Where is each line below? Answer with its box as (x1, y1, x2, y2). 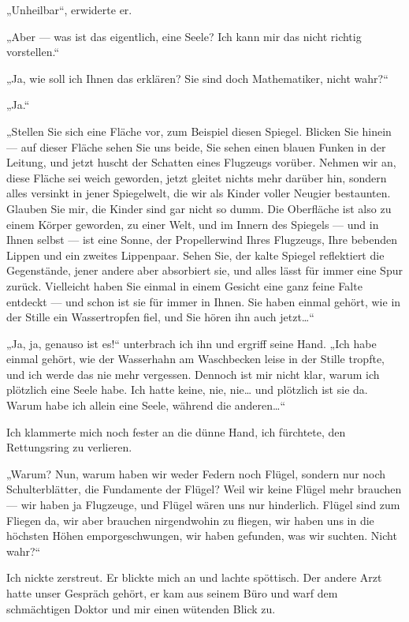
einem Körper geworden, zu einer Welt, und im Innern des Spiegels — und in (6, 215, 379, 232)
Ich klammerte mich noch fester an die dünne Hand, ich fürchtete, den (6, 423, 346, 440)
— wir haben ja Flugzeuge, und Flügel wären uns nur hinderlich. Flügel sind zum (6, 496, 400, 513)
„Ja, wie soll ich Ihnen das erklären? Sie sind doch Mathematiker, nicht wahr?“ (6, 69, 389, 86)
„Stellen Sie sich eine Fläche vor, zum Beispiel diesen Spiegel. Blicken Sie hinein (6, 122, 392, 139)
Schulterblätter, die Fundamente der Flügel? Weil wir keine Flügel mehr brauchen (6, 481, 402, 497)
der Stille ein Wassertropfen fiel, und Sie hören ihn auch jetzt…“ (6, 309, 314, 325)
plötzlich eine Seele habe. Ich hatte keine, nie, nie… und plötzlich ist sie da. (6, 381, 368, 398)
